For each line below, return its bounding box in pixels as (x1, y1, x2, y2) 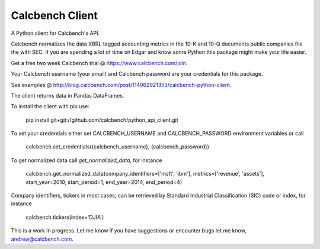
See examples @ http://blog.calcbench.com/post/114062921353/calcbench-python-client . (11, 81, 232, 88)
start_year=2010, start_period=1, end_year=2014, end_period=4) (25, 178, 183, 186)
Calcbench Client (11, 9, 98, 22)
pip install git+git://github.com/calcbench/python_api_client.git (25, 116, 178, 124)
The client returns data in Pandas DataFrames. (11, 92, 124, 99)
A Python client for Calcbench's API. (11, 30, 100, 37)
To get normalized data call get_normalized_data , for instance (11, 157, 162, 164)
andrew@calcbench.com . (11, 235, 74, 242)
